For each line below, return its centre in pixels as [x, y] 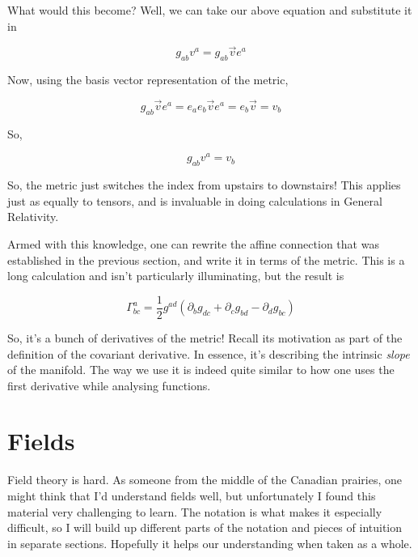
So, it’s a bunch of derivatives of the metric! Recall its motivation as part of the [205, 337]
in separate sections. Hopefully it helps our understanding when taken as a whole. [210, 543]
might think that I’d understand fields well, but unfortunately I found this [192, 495]
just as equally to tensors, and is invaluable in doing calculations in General [195, 200]
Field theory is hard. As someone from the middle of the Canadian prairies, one [205, 480]
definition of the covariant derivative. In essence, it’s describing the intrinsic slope [209, 353]
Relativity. [33, 217]
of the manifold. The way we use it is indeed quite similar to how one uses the [201, 370]
